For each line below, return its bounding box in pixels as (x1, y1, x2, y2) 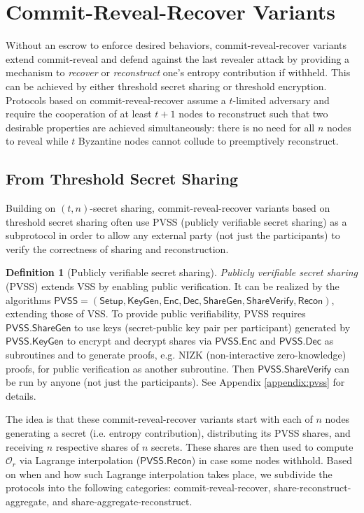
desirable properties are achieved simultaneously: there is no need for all (6, 120, 315, 134)
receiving (6, 439, 44, 454)
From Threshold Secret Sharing (6, 168, 239, 189)
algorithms (6, 292, 51, 307)
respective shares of (55, 439, 139, 454)
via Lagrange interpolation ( (19, 453, 141, 468)
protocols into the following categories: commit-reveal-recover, (6, 480, 271, 495)
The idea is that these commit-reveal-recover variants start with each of (6, 412, 313, 426)
